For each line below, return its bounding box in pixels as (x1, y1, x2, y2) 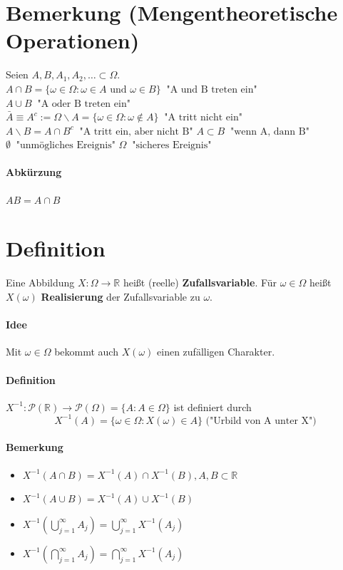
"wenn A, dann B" (230, 126, 309, 137)
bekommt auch (54, 344, 118, 359)
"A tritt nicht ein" (164, 113, 242, 123)
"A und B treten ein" (166, 84, 257, 95)
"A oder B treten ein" (37, 98, 130, 109)
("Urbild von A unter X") (205, 415, 317, 426)
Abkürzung (6, 165, 62, 180)
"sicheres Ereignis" (132, 140, 212, 151)
